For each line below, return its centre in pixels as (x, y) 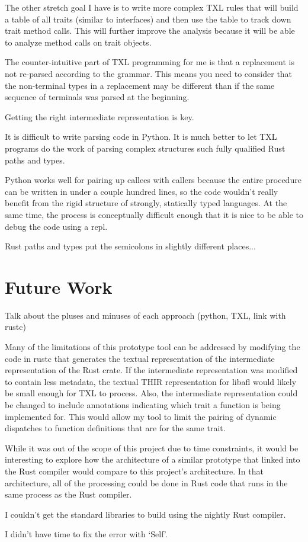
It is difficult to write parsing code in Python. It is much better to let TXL (141, 137)
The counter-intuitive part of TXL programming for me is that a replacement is (150, 62)
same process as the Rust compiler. (68, 494)
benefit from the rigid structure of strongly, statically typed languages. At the (146, 203)
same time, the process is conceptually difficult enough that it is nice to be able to (154, 214)
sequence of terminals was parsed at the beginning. (97, 97)
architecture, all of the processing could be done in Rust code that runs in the (146, 482)
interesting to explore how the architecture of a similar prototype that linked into (153, 459)
